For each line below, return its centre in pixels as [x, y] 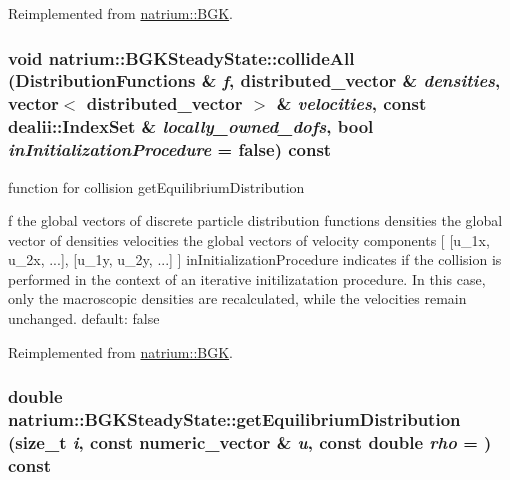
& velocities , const [351, 103]
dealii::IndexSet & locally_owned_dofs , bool [191, 126]
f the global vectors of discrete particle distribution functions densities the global [255, 220]
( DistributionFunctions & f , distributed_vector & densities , [254, 80]
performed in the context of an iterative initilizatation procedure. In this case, [247, 278]
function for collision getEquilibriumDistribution [156, 186]
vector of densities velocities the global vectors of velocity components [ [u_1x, [249, 239]
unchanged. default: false [84, 318]
